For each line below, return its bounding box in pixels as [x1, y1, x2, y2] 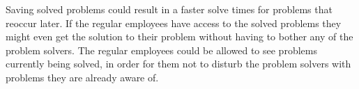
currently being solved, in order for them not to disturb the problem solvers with [6, 56, 351, 71]
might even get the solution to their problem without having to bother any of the [6, 29, 353, 44]
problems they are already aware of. [6, 70, 159, 84]
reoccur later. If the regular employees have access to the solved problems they [6, 15, 342, 30]
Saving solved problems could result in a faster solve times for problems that [6, 2, 333, 16]
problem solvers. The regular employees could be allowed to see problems [6, 42, 317, 57]
